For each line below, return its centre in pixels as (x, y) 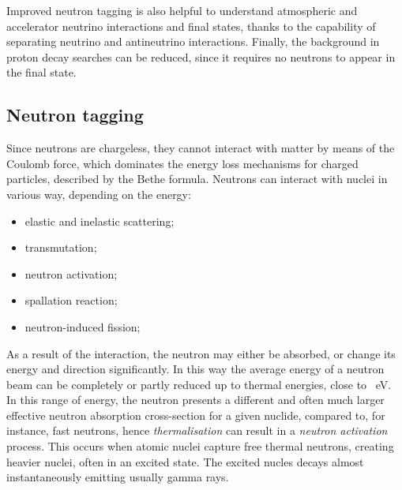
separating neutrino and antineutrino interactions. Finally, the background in (193, 41)
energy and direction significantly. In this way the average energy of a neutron (195, 369)
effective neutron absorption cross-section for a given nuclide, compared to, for (196, 415)
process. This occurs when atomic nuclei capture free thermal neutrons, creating (200, 446)
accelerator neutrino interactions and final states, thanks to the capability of (191, 26)
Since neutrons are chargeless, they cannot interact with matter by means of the (201, 148)
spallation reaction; (71, 300)
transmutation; (61, 247)
